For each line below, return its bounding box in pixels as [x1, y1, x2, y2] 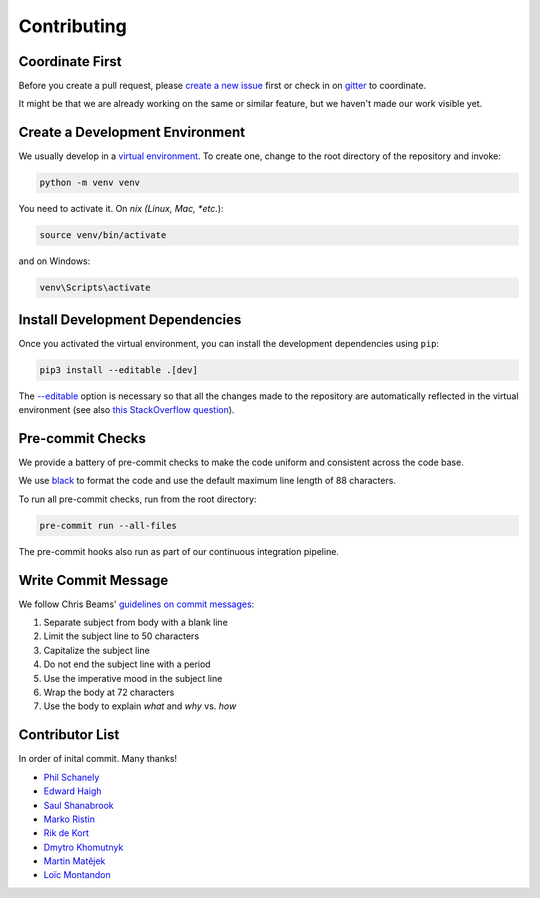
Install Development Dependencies [18, 311, 242, 328]
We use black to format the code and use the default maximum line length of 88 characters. [18, 475, 397, 487]
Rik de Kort [43, 827, 90, 839]
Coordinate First [18, 53, 122, 70]
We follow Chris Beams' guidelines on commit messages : [18, 598, 255, 610]
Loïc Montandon [43, 869, 111, 881]
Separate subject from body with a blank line [43, 616, 229, 629]
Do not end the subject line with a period [43, 658, 211, 670]
